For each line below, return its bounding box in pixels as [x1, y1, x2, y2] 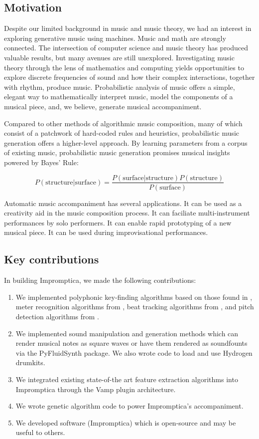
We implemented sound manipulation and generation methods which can [15, 328, 239, 338]
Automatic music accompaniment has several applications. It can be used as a [4, 198, 242, 208]
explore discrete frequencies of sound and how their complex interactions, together [4, 72, 255, 82]
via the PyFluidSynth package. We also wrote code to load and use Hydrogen [15, 347, 253, 358]
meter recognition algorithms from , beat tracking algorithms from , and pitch [15, 301, 254, 312]
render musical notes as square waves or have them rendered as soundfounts [15, 338, 248, 348]
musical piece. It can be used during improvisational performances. [4, 227, 208, 237]
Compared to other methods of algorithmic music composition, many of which [4, 118, 243, 128]
